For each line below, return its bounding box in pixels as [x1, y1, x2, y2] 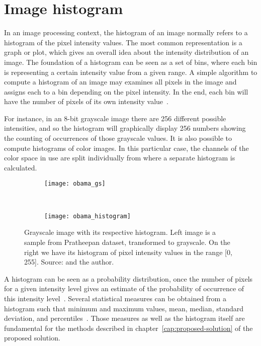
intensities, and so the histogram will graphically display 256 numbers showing [4, 123, 246, 133]
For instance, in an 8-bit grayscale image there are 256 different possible [4, 113, 226, 123]
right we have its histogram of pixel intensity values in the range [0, [24, 246, 232, 257]
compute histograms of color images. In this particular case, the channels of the [4, 142, 249, 153]
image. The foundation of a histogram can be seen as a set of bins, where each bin [4, 56, 257, 67]
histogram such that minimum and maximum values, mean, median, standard [4, 303, 243, 313]
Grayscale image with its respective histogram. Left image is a [24, 227, 216, 237]
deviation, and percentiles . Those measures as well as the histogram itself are [4, 313, 245, 323]
